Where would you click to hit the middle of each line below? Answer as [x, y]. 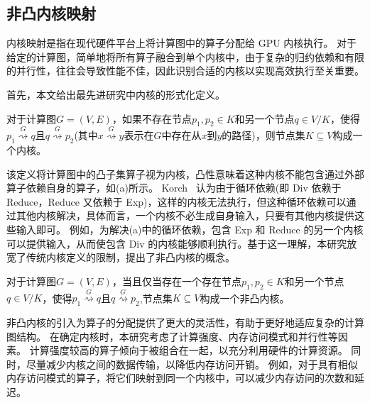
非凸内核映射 [51, 13]
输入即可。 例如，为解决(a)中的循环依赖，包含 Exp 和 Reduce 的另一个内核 [190, 229]
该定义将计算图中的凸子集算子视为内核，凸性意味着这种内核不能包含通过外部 [185, 173]
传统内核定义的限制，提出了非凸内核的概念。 [130, 257]
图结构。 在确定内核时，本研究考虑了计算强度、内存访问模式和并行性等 [172, 336]
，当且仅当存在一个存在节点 [176, 281]
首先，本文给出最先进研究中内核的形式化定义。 [116, 94]
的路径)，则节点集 [263, 135]
